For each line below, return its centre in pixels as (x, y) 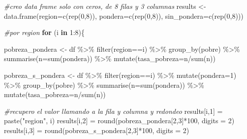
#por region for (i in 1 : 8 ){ (45, 32)
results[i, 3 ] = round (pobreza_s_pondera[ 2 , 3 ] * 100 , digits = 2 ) (97, 130)
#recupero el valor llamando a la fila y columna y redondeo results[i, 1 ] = (113, 111)
